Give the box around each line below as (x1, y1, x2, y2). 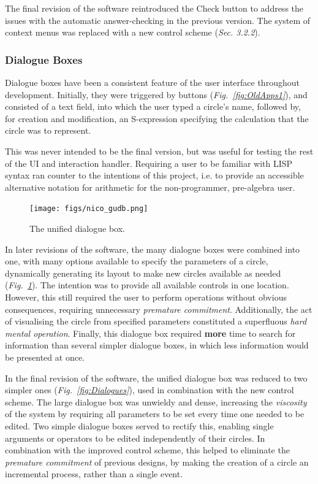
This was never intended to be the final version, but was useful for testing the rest (5, 144, 314, 157)
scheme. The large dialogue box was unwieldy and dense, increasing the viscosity (5, 395, 307, 408)
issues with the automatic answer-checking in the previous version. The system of (5, 13, 311, 26)
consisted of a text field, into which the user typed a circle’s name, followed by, (5, 100, 301, 113)
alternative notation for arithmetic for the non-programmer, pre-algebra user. (5, 180, 295, 193)
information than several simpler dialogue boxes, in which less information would (5, 339, 309, 351)
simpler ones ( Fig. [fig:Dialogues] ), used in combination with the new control (5, 383, 294, 396)
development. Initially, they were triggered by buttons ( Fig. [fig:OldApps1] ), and (5, 88, 308, 101)
